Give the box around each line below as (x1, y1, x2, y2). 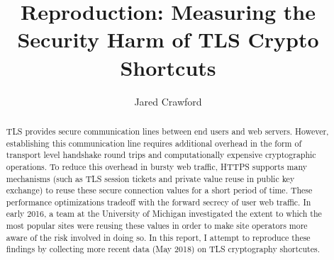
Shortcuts (120, 52, 216, 81)
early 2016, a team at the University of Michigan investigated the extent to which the (6, 208, 322, 220)
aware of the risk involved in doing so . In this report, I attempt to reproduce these (6, 231, 311, 243)
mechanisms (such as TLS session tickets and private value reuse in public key (6, 172, 295, 184)
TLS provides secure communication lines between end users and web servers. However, (6, 125, 329, 137)
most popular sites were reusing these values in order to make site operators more (6, 220, 308, 232)
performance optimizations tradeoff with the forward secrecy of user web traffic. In (6, 196, 311, 208)
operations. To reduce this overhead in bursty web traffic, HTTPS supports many (6, 160, 307, 172)
